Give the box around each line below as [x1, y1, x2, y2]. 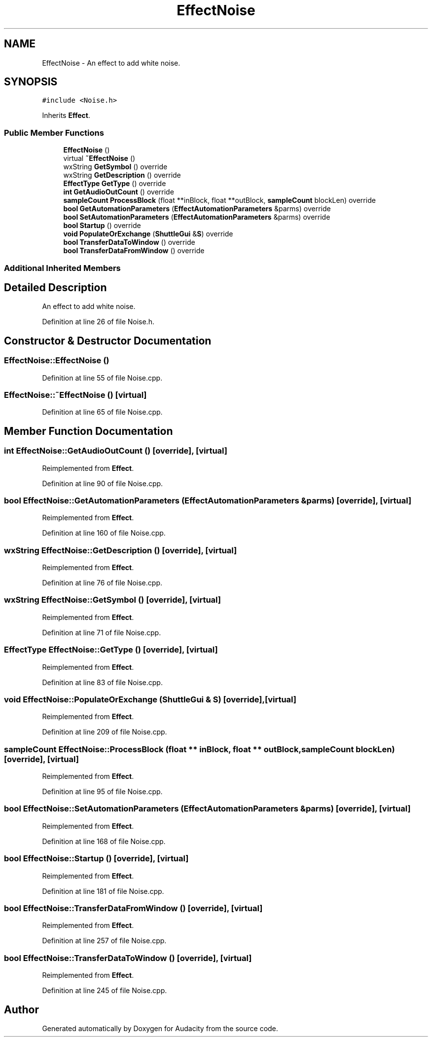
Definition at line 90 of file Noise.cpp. [42, 479, 163, 488]
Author [4, 1003, 39, 1016]
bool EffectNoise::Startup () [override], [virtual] [4, 853, 189, 864]
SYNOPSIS [4, 76, 58, 88]
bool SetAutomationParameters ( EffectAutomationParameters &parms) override [63, 213, 330, 222]
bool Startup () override [63, 221, 141, 230]
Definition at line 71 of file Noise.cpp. [42, 628, 161, 637]
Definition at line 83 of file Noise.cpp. [42, 678, 163, 687]
